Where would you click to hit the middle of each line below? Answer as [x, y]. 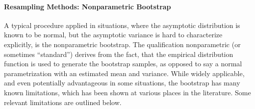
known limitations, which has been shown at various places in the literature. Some [127, 92]
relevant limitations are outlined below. [63, 102]
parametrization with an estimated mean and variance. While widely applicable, [124, 73]
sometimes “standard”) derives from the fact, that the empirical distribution [119, 54]
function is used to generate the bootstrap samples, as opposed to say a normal [123, 64]
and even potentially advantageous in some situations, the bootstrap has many [122, 83]
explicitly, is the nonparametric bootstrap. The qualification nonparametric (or [122, 44]
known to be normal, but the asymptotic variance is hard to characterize [113, 35]
